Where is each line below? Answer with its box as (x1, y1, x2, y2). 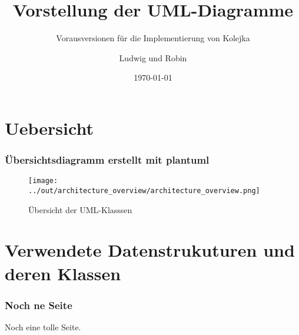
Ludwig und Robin (119, 51, 187, 64)
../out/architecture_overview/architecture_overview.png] (28, 186, 260, 195)
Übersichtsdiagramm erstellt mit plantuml (5, 152, 210, 167)
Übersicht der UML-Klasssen (28, 203, 132, 215)
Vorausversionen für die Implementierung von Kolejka (56, 32, 250, 44)
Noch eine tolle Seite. (5, 321, 81, 333)
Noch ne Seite (5, 297, 72, 312)
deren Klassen (5, 261, 121, 285)
